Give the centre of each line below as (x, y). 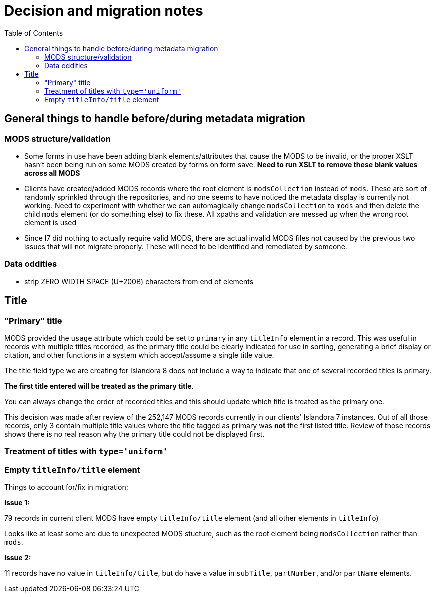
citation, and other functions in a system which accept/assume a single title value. (139, 355)
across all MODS (52, 173)
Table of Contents (34, 33)
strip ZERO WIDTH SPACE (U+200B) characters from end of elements (139, 281)
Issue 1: (17, 503)
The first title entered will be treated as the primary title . (99, 386)
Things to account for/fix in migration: (66, 487)
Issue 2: (18, 558)
